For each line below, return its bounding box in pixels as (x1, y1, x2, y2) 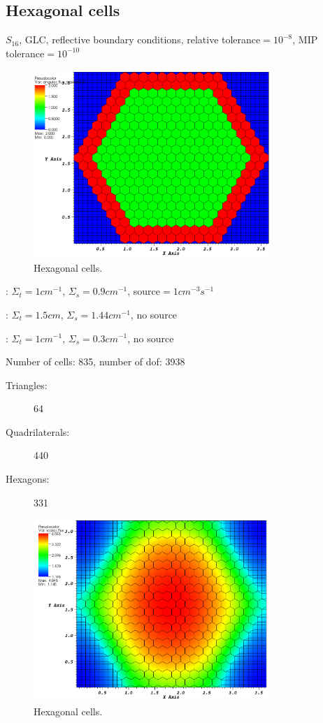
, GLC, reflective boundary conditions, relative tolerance (19, 32, 261, 47)
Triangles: (6, 377, 48, 392)
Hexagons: (6, 472, 50, 486)
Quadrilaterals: (6, 424, 70, 439)
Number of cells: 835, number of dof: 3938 (6, 354, 185, 369)
